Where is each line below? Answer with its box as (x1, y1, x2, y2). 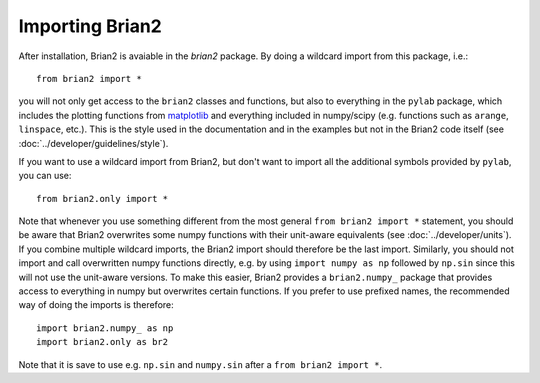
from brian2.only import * (36, 193, 169, 204)
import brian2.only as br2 (36, 336, 169, 348)
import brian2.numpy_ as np (36, 322, 174, 334)
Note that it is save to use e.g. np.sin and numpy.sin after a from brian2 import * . (18, 358, 383, 370)
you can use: (18, 170, 72, 182)
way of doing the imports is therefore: (18, 299, 174, 311)
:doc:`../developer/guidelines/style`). (18, 137, 169, 149)
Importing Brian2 (18, 15, 162, 37)
